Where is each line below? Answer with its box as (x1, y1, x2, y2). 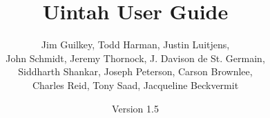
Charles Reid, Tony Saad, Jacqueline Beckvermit (32, 77, 239, 92)
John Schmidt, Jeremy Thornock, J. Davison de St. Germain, (6, 50, 265, 65)
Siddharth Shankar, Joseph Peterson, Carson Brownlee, (18, 64, 253, 79)
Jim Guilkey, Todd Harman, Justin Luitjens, (41, 37, 230, 52)
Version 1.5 (112, 101, 159, 115)
